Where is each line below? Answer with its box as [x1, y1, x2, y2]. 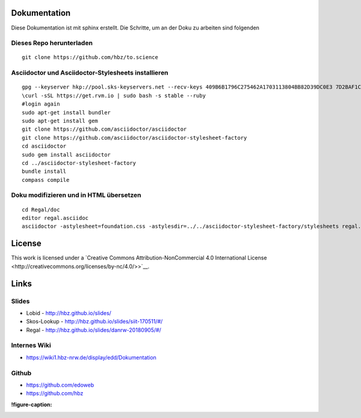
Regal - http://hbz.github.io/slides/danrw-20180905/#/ [26, 326, 162, 334]
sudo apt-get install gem [22, 117, 99, 124]
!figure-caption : [11, 401, 52, 408]
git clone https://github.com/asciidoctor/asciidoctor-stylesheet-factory [22, 134, 247, 141]
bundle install [22, 168, 67, 175]
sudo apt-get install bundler [22, 109, 111, 116]
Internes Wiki [11, 341, 51, 349]
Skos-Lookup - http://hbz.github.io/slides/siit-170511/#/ [26, 318, 163, 325]
